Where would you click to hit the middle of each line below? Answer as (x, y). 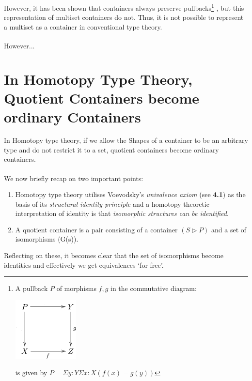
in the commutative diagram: (154, 288)
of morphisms (76, 288)
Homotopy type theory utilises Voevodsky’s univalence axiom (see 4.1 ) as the (130, 194)
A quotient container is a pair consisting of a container (96, 229)
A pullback (31, 288)
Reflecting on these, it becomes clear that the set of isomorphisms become (114, 255)
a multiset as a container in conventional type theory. (83, 26)
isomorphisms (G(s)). (47, 239)
